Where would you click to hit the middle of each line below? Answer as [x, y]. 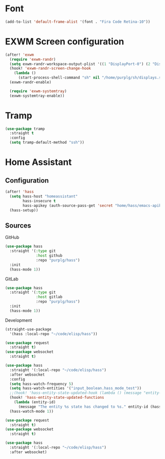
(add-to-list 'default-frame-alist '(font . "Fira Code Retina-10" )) [78, 22]
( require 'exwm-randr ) [33, 59]
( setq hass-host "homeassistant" [44, 196]
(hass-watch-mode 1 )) [32, 411]
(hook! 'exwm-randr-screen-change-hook [50, 69]
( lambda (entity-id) [35, 402]
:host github [49, 256]
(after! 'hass [20, 192]
